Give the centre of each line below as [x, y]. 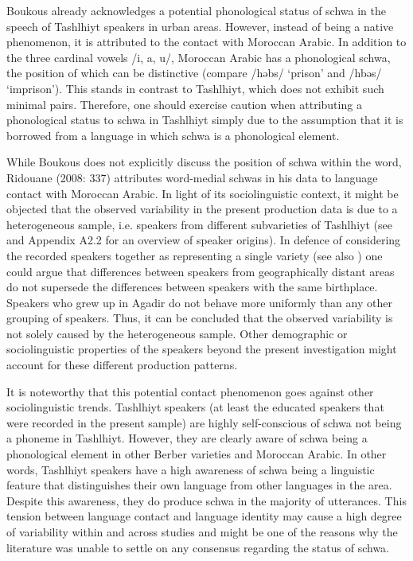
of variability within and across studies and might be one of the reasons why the [202, 532]
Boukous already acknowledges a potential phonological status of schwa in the [196, 10]
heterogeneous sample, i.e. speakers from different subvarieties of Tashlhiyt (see [199, 224]
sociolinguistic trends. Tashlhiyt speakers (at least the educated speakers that [195, 407]
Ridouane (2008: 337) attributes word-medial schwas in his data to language [192, 177]
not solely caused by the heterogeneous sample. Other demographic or [177, 333]
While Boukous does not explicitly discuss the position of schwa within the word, [204, 162]
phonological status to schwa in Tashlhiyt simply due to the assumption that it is [205, 120]
